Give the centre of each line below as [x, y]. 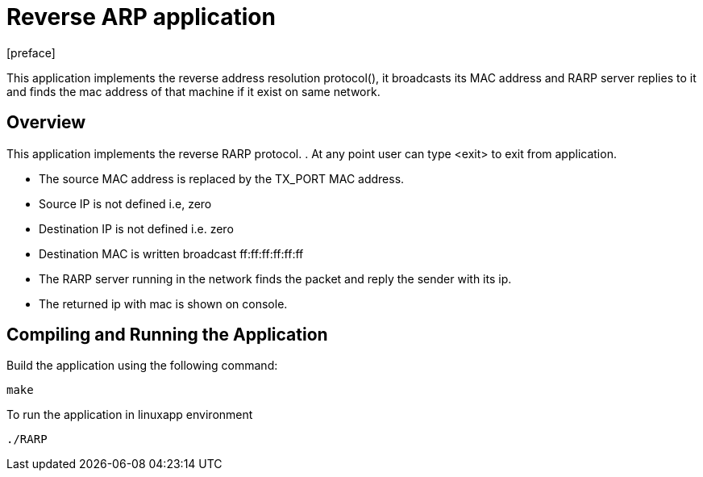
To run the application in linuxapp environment [130, 415]
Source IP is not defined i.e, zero [125, 203]
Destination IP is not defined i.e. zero [136, 228]
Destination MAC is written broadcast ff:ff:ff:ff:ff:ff [171, 253]
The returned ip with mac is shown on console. [163, 303]
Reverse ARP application [141, 17]
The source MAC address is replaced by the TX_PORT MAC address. [222, 178]
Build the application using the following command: [142, 366]
